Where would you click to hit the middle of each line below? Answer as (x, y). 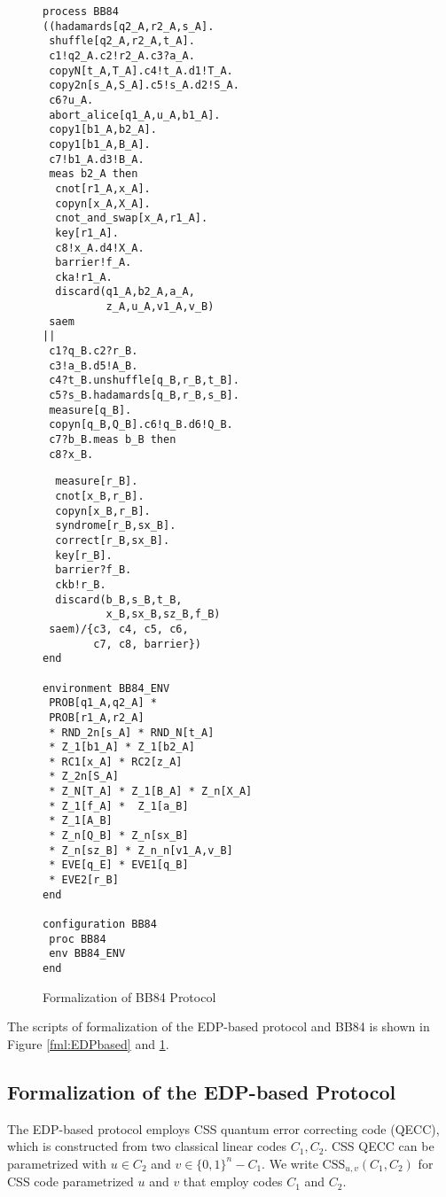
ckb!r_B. (81, 584)
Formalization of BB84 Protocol (129, 996)
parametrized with (57, 1163)
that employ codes (233, 1181)
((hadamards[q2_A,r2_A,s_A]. (129, 26)
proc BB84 (78, 939)
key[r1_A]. (87, 233)
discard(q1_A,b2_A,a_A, (125, 292)
